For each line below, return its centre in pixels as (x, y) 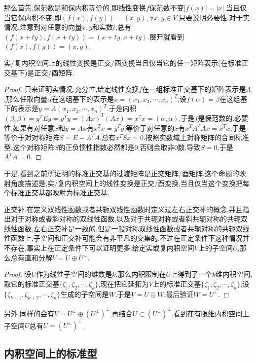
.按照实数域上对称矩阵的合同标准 (196, 137)
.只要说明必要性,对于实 (213, 17)
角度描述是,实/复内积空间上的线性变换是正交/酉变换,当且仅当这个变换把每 (130, 183)
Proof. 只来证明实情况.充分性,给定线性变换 (72, 89)
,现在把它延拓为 (124, 283)
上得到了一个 (191, 274)
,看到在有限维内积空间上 (210, 313)
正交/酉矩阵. (54, 72)
